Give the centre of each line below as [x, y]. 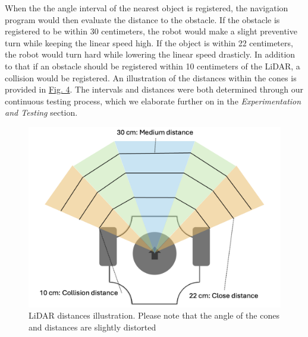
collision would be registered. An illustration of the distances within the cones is [151, 77]
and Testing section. [41, 112]
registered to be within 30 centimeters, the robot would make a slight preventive [151, 31]
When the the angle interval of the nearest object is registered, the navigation [147, 8]
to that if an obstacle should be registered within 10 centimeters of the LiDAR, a [153, 66]
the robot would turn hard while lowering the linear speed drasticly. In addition [150, 54]
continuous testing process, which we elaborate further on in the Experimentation [153, 101]
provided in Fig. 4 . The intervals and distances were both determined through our [154, 89]
